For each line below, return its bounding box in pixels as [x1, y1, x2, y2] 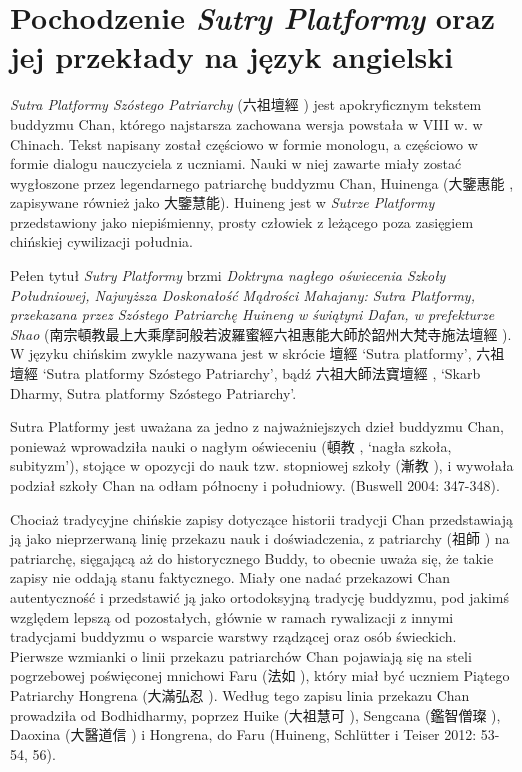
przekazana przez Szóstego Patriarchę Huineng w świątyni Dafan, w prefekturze [10, 304, 495, 325]
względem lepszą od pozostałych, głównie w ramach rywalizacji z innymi [10, 606, 454, 627]
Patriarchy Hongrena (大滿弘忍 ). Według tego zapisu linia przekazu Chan [10, 684, 470, 705]
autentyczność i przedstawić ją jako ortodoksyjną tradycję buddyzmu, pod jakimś [10, 586, 510, 607]
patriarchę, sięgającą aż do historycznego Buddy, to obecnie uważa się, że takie [10, 547, 494, 568]
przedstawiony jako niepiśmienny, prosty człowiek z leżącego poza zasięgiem [10, 211, 474, 232]
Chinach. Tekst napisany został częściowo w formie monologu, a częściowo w [10, 133, 478, 154]
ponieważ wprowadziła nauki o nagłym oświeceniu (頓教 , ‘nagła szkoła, [10, 435, 452, 456]
